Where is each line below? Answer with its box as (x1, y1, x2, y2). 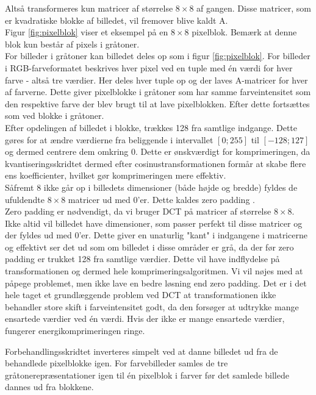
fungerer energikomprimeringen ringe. (5, 324, 145, 337)
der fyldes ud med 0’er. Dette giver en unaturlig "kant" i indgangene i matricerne (5, 229, 307, 241)
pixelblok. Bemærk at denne (192, 26, 297, 38)
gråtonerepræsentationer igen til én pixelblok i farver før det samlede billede (5, 368, 289, 381)
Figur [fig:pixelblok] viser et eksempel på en (5, 26, 168, 38)
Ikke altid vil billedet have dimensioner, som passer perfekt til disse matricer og (5, 216, 303, 229)
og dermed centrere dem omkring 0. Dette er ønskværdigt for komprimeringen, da (5, 145, 311, 158)
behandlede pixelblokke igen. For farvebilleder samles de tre (5, 357, 228, 369)
